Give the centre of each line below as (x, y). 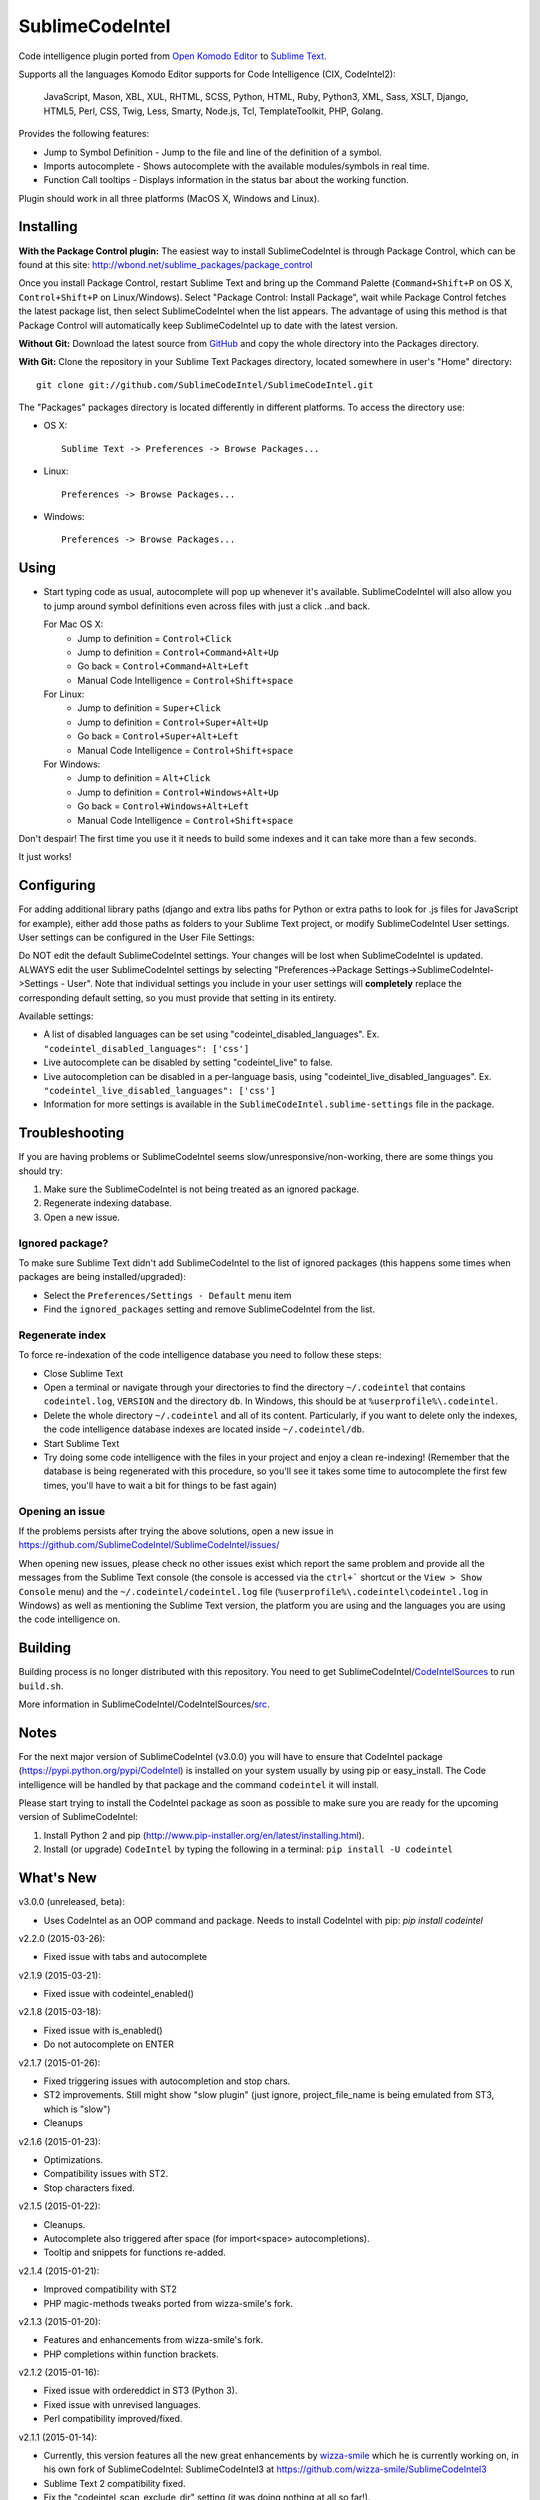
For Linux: (64, 694)
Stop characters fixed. (89, 2187)
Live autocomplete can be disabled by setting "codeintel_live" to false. (188, 1062)
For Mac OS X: (73, 624)
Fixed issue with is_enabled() (103, 2030)
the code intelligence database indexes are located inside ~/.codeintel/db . (204, 1429)
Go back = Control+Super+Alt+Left (158, 736)
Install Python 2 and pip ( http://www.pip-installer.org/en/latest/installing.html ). (204, 1835)
